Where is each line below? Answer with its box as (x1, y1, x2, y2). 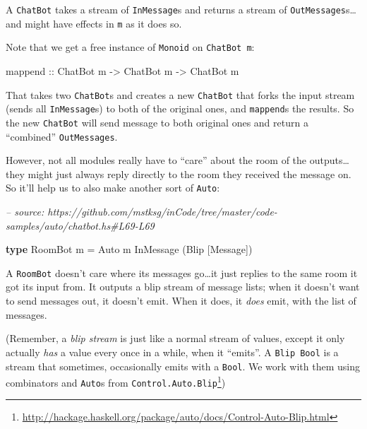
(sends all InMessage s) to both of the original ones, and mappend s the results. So (6, 101, 354, 116)
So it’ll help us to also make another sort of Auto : (6, 180, 220, 195)
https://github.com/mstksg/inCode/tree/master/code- (47, 204, 277, 219)
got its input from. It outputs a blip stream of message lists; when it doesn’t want (6, 279, 360, 294)
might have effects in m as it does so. (25, 16, 182, 30)
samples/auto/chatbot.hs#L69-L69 (6, 218, 155, 233)
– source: (6, 204, 44, 219)
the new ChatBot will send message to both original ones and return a (6, 114, 308, 129)
